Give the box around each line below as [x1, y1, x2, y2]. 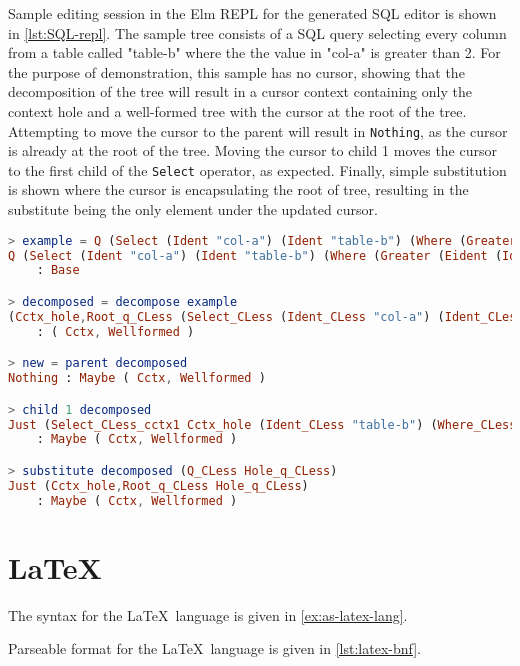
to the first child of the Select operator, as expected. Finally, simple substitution [8, 159, 507, 180]
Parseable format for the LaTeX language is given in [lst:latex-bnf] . [8, 638, 422, 659]
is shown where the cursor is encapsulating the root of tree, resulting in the [8, 179, 469, 200]
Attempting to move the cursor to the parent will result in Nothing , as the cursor [8, 120, 508, 141]
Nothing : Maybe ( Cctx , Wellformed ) [8, 371, 266, 386]
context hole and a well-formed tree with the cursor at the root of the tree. [8, 100, 467, 121]
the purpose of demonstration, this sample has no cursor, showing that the [8, 61, 465, 82]
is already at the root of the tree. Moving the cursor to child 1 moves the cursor [8, 140, 497, 161]
